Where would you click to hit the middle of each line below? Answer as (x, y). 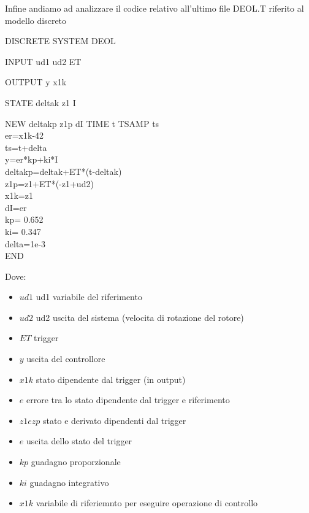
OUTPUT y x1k (36, 82)
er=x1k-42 (25, 135)
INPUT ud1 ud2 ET (43, 61)
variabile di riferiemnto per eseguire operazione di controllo (147, 503)
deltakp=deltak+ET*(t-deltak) (63, 171)
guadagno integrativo (69, 482)
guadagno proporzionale (76, 462)
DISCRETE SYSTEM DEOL (60, 41)
